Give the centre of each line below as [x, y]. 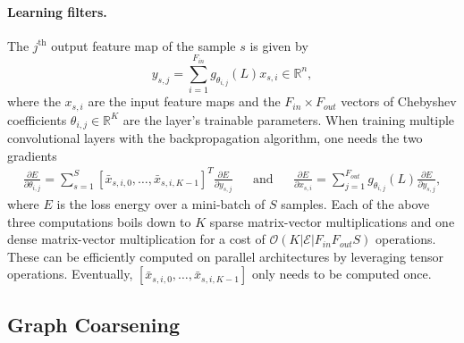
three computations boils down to [99, 221]
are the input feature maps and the [184, 101]
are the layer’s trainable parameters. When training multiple [289, 119]
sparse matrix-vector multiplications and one [332, 221]
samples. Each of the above [355, 204]
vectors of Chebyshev [399, 101]
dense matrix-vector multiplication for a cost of [136, 239]
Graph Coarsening [93, 324]
